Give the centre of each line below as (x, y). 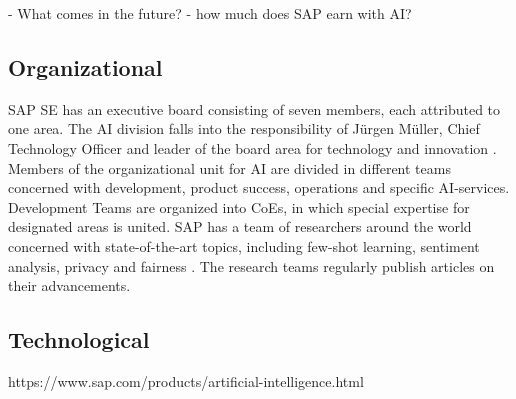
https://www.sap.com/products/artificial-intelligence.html (186, 380)
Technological (79, 339)
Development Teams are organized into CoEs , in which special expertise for (239, 206)
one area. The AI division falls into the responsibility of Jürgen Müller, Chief (244, 128)
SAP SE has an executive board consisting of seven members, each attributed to (254, 108)
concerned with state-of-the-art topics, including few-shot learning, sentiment (244, 245)
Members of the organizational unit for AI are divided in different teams (229, 167)
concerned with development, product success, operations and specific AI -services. (259, 187)
